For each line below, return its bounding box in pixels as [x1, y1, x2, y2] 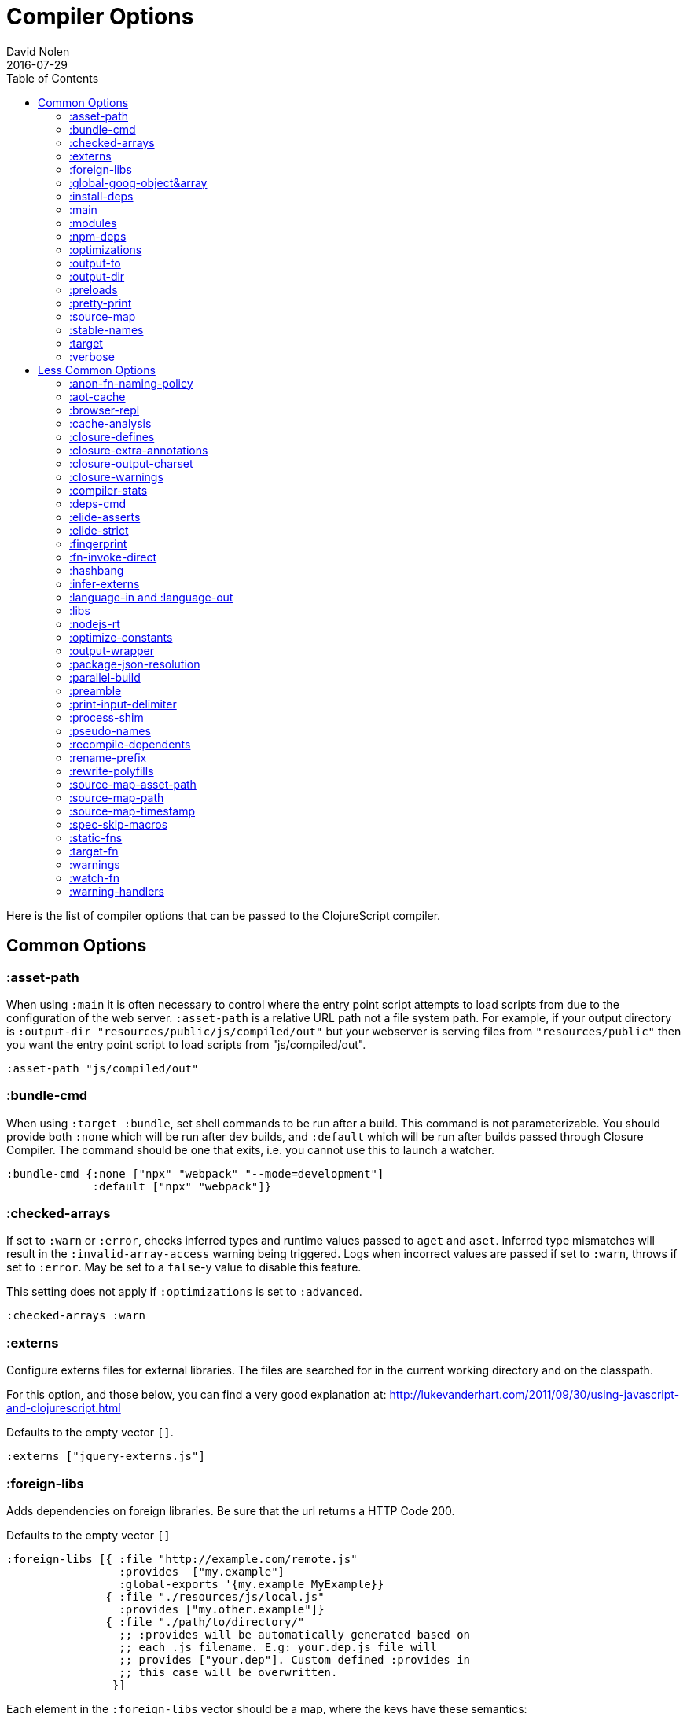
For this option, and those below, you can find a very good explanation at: [6, 1388, 387, 1402]
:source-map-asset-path [69, 777, 197, 791]
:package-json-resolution [69, 657, 200, 671]
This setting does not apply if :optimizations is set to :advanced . [6, 1285, 362, 1299]
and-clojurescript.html [6, 1401, 121, 1415]
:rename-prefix [69, 750, 147, 764]
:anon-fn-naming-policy [69, 376, 193, 390]
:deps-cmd [69, 496, 127, 510]
